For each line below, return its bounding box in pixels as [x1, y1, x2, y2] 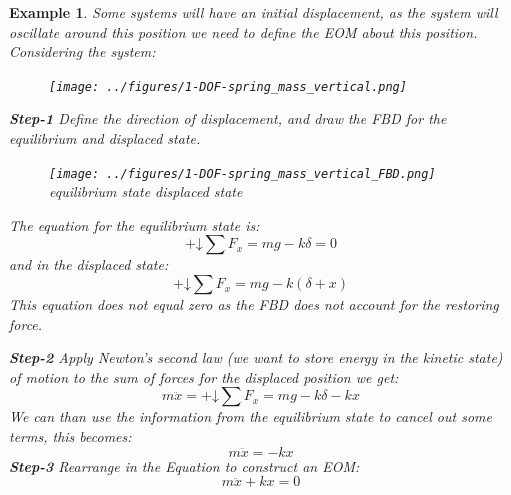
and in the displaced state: [9, 254, 169, 275]
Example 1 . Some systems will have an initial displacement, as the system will [9, 2, 498, 22]
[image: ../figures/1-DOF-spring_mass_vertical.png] [49, 79, 407, 94]
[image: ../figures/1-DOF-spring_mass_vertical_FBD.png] [49, 166, 436, 181]
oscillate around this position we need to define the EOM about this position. [9, 21, 478, 42]
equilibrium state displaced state [49, 181, 243, 202]
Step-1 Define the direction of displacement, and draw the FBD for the [9, 108, 447, 129]
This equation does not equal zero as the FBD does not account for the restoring [9, 294, 499, 315]
